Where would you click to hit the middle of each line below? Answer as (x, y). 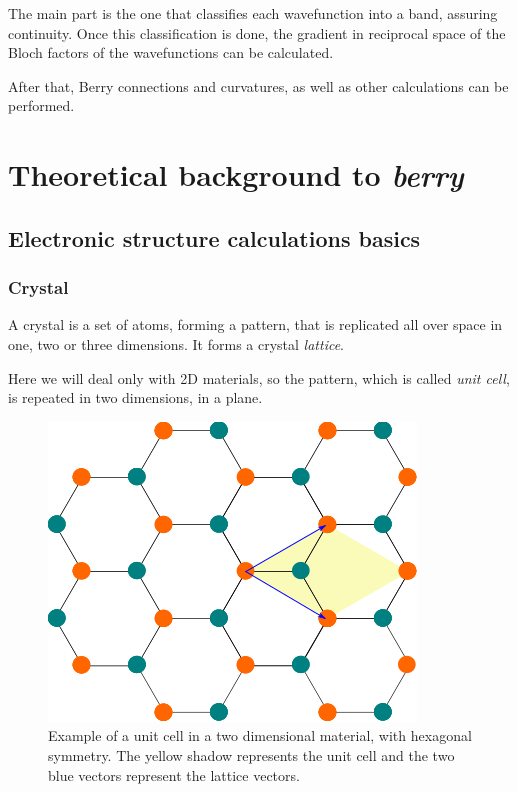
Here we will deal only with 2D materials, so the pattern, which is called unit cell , (259, 377)
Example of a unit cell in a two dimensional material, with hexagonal (260, 735)
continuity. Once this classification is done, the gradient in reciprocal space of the (257, 32)
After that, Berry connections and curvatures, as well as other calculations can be (258, 85)
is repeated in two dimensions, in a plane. (135, 397)
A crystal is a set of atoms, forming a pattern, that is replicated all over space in (255, 324)
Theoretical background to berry (236, 175)
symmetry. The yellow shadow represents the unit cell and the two (251, 754)
